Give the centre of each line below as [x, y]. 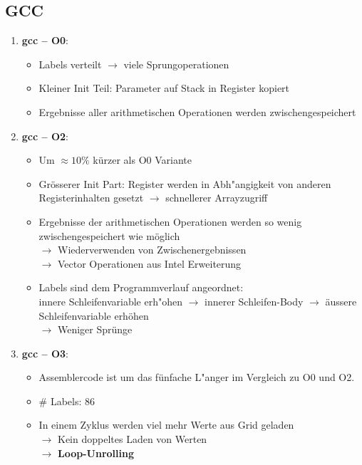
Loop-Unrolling [96, 453]
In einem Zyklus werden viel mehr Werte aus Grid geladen [166, 425]
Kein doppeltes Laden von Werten [132, 439]
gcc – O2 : [45, 136]
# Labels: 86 [67, 401]
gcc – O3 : [45, 353]
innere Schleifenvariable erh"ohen [110, 301]
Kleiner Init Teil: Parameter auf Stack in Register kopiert [164, 88]
